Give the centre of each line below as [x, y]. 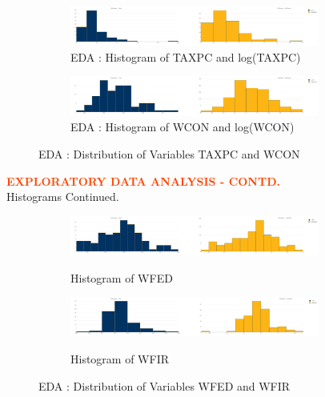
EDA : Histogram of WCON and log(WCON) [183, 127]
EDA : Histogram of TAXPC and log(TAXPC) [186, 56]
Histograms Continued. [63, 196]
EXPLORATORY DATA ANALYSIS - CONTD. [143, 180]
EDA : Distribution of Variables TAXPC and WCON [169, 153]
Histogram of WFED [122, 277]
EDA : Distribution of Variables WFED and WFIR [165, 385]
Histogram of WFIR [120, 359]
